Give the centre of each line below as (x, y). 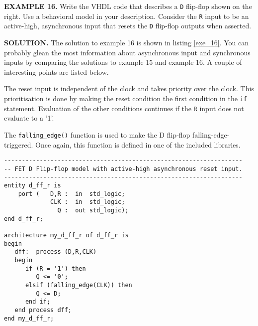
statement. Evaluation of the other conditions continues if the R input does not (124, 108)
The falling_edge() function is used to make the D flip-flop (97, 134)
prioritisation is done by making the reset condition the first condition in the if (126, 98)
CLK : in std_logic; (88, 202)
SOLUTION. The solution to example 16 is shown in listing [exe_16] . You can (127, 42)
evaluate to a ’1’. (29, 118)
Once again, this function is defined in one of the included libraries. (138, 144)
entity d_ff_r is (33, 186)
